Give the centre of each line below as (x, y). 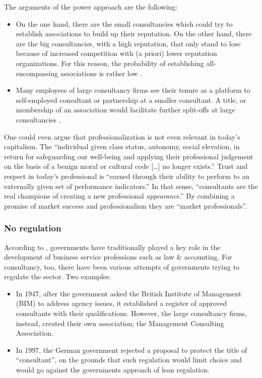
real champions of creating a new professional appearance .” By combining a (119, 196)
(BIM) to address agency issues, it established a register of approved (121, 303)
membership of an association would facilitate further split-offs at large (125, 110)
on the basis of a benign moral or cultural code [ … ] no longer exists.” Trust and (126, 166)
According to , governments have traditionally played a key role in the (112, 247)
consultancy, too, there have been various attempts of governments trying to (122, 266)
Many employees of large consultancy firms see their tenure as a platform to (133, 90)
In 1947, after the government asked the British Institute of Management (129, 293)
